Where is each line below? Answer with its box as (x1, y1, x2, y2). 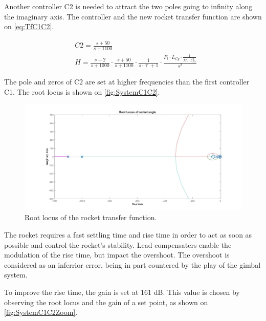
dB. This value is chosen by (153, 287, 240, 297)
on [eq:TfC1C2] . (4, 21, 54, 32)
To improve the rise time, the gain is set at (4, 287, 139, 297)
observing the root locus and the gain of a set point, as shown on (4, 296, 208, 307)
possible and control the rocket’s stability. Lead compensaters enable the (4, 239, 232, 250)
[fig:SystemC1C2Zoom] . (4, 307, 78, 317)
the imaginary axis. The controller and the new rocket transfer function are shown (4, 11, 262, 22)
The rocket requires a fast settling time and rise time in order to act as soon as (4, 229, 252, 240)
